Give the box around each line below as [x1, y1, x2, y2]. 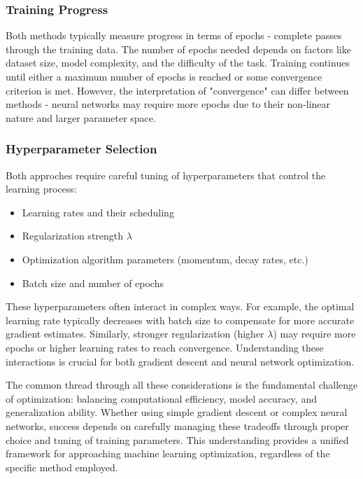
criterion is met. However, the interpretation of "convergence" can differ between [6, 83, 349, 97]
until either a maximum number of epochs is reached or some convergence [6, 69, 322, 83]
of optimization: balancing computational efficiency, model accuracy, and [6, 391, 317, 405]
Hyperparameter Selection [6, 140, 157, 158]
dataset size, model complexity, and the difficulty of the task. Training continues [6, 55, 350, 70]
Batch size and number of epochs [22, 275, 164, 290]
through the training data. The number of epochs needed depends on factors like [6, 41, 351, 56]
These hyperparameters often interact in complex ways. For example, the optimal [6, 299, 355, 314]
